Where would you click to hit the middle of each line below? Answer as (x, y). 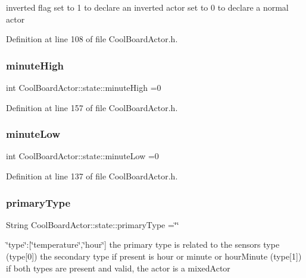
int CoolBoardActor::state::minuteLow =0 (82, 156)
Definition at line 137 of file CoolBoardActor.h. (92, 176)
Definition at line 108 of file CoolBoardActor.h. (92, 39)
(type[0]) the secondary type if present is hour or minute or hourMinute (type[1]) (154, 256)
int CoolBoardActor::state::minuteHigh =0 (84, 87)
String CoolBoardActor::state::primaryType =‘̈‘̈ (93, 224)
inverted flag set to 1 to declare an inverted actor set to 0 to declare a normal (147, 7)
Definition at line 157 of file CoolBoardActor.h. (92, 107)
